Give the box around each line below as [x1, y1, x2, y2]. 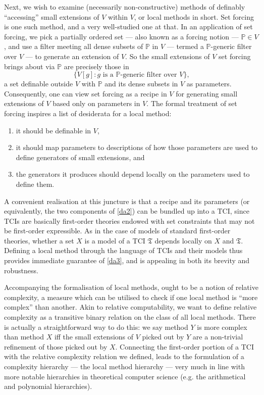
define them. [16, 178, 55, 189]
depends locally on [154, 235, 212, 245]
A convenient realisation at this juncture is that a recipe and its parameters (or [4, 195, 250, 206]
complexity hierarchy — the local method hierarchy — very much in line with [4, 361, 245, 371]
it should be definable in [16, 125, 91, 135]
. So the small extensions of [125, 51, 210, 61]
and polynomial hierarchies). [4, 381, 92, 391]
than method [4, 331, 44, 342]
